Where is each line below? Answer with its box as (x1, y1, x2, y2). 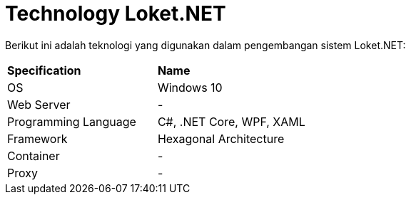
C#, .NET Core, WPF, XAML (157, 114, 305, 129)
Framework (7, 131, 68, 146)
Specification (7, 63, 81, 78)
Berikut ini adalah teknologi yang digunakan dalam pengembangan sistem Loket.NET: (5, 38, 406, 51)
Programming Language (7, 114, 136, 129)
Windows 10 (157, 80, 223, 95)
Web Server (7, 97, 71, 112)
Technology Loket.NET (5, 1, 226, 26)
